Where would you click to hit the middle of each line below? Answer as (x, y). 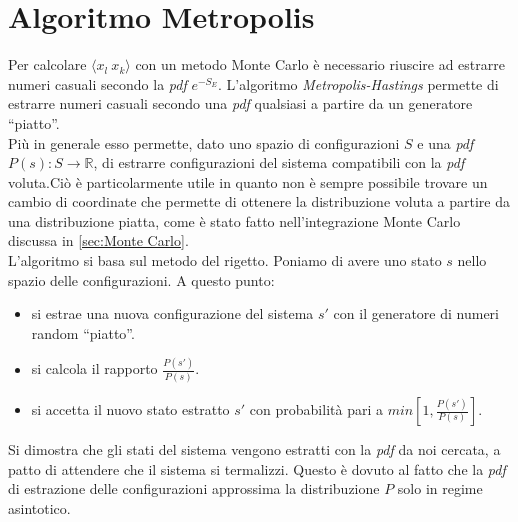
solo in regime (440, 488)
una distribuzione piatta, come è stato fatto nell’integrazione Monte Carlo (234, 220)
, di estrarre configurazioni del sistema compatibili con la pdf (279, 162)
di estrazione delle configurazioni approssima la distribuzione (194, 488)
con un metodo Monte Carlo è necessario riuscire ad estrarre (320, 64)
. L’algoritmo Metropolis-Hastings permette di (358, 83)
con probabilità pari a (316, 409)
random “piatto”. (83, 332)
